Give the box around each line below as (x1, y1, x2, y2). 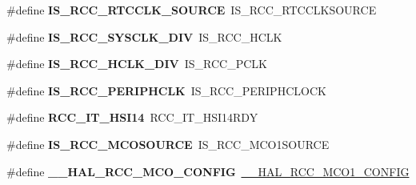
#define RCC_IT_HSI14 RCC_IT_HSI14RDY (6, 109, 258, 126)
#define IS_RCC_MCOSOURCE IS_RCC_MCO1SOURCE (6, 135, 330, 152)
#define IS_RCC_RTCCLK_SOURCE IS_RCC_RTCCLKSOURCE (6, 2, 377, 18)
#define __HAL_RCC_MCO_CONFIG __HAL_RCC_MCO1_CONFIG (6, 163, 410, 179)
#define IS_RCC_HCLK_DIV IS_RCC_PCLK (6, 55, 267, 72)
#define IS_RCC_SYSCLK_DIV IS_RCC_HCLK (6, 28, 282, 45)
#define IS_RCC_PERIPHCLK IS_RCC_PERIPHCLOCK (6, 82, 326, 99)
